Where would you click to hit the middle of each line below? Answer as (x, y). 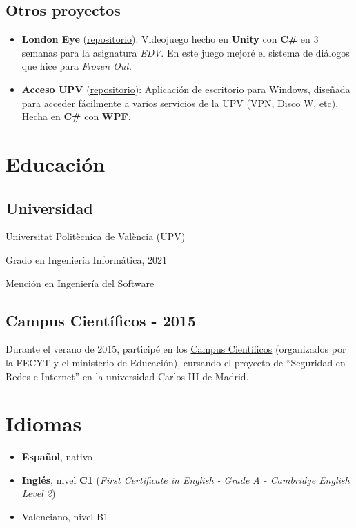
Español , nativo (57, 457)
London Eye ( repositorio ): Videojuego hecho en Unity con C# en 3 (170, 39)
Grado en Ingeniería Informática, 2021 (86, 259)
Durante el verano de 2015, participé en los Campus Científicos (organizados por (176, 349)
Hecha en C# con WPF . (76, 116)
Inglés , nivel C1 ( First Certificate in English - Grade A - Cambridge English (186, 479)
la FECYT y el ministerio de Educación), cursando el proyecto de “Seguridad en (176, 362)
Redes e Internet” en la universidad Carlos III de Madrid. (127, 376)
